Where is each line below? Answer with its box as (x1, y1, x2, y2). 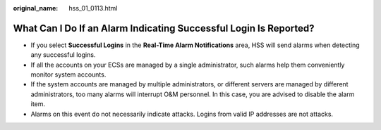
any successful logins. (30, 51, 96, 59)
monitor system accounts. (30, 70, 107, 79)
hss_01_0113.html (68, 4, 118, 12)
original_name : (13, 4, 59, 12)
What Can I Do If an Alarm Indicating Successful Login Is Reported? (13, 22, 315, 34)
